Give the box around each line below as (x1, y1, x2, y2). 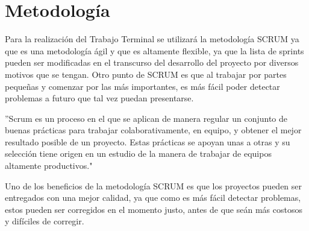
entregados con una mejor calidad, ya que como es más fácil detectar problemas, (5, 191, 301, 204)
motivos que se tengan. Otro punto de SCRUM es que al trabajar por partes (5, 68, 287, 80)
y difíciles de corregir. (5, 215, 84, 227)
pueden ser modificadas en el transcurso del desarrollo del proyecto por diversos (5, 56, 299, 69)
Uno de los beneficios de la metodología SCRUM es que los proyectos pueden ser (5, 179, 302, 192)
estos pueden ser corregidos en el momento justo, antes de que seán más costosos (5, 203, 302, 215)
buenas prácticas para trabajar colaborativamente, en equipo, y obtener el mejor (5, 124, 302, 136)
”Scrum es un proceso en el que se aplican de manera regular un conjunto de (5, 112, 288, 124)
